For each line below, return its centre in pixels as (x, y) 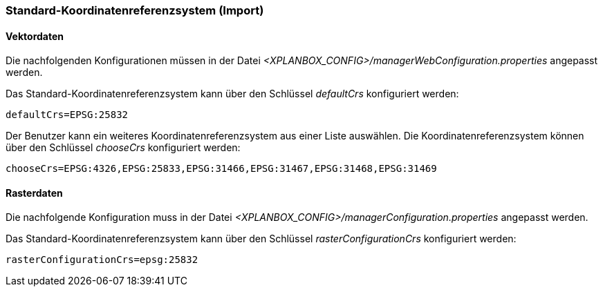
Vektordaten (35, 36)
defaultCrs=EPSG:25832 (67, 115)
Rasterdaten (34, 193)
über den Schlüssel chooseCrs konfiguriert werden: (123, 148)
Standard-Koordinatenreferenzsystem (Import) (135, 10)
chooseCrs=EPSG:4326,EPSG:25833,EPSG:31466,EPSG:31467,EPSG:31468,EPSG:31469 (221, 169)
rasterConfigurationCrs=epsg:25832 (102, 260)
